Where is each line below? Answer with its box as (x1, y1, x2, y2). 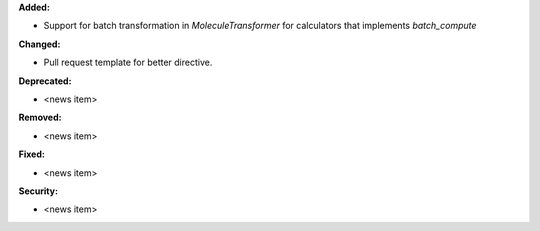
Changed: (18, 38, 61, 50)
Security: (18, 185, 59, 197)
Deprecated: (18, 75, 72, 87)
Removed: (18, 111, 62, 124)
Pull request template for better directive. (43, 56, 213, 69)
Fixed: (18, 148, 45, 160)
